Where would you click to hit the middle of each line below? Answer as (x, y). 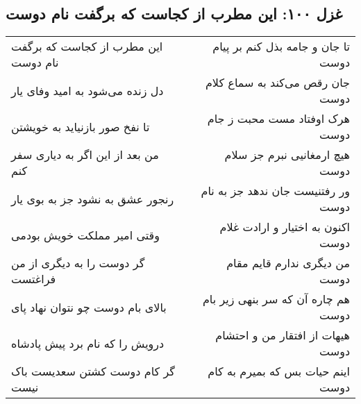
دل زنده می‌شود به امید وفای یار (87, 90)
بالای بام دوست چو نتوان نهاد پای (89, 307)
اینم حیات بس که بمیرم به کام (279, 371)
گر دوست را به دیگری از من (78, 263)
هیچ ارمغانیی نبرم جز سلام (287, 155)
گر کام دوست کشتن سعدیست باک (93, 371)
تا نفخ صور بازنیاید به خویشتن (81, 126)
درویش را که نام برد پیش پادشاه (88, 343)
